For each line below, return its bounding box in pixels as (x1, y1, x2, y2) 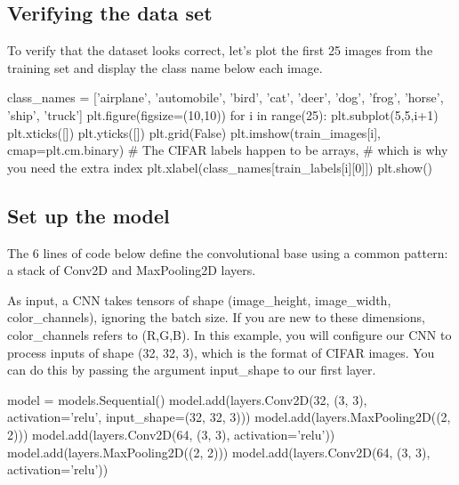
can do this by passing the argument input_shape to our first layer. (7, 360, 376, 379)
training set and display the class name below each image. (7, 58, 323, 77)
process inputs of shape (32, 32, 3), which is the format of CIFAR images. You (7, 343, 435, 361)
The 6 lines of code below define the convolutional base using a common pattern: (7, 243, 448, 262)
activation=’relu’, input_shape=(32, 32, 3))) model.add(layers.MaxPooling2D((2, (7, 408, 451, 426)
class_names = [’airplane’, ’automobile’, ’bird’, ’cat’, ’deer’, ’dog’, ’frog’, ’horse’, (7, 88, 444, 107)
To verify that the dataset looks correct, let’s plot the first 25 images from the (7, 41, 433, 60)
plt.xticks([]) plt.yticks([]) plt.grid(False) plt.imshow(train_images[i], (7, 123, 381, 141)
